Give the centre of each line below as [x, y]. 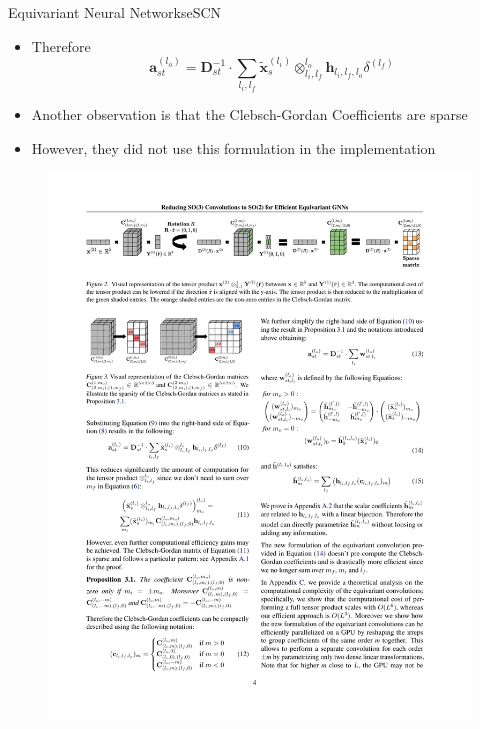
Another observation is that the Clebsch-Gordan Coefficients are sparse [249, 113]
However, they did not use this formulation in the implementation [233, 147]
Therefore [61, 45]
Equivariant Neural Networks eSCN [115, 12]
